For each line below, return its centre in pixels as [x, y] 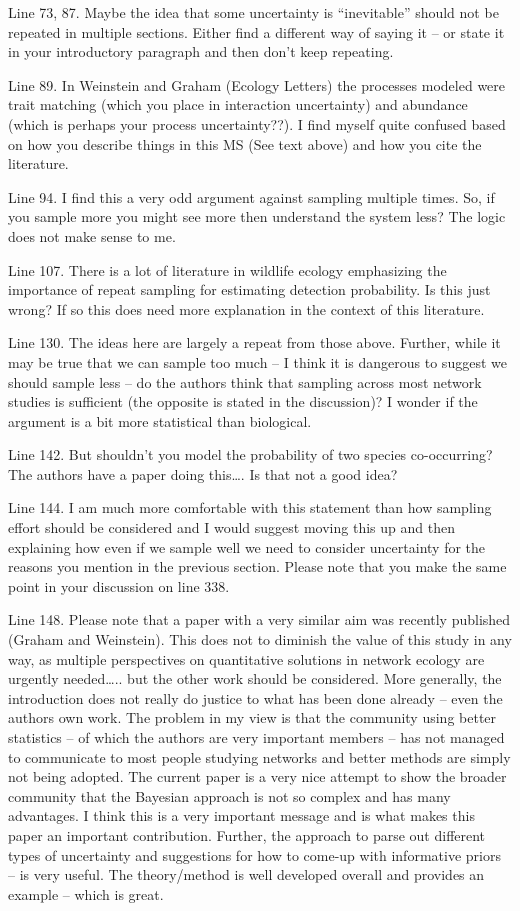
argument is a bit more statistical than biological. [160, 420]
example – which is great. [86, 893]
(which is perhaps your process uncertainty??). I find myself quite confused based [257, 123]
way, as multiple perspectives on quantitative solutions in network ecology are [246, 658]
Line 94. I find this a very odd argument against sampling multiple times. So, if [251, 196]
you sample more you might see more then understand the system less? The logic [257, 216]
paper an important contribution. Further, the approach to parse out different [247, 834]
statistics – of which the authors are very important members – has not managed [256, 737]
